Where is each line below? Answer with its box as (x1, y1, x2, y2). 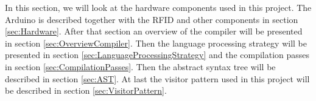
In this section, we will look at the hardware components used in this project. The (5, 1, 312, 13)
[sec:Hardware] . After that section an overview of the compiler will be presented (5, 25, 303, 37)
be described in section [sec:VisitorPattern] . (5, 84, 167, 97)
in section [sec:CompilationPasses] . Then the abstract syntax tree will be (5, 60, 276, 73)
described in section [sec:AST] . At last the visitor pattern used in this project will (5, 72, 310, 85)
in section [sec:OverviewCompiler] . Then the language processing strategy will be (5, 36, 307, 49)
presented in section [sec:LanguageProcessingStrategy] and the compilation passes (5, 48, 310, 61)
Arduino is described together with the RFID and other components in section (5, 13, 298, 25)
